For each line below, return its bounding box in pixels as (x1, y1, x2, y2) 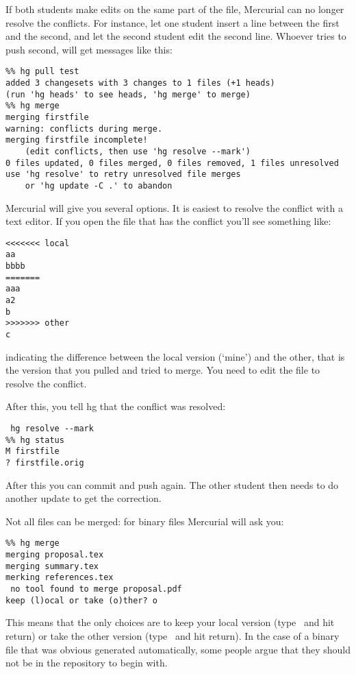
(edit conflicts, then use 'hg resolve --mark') (25, 146, 251, 156)
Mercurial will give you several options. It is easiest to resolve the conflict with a (5, 200, 343, 215)
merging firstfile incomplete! (5, 135, 148, 145)
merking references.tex (5, 573, 114, 583)
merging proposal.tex (5, 550, 104, 560)
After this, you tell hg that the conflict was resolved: (5, 399, 226, 413)
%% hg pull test (5, 67, 79, 77)
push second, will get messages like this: (5, 42, 173, 56)
